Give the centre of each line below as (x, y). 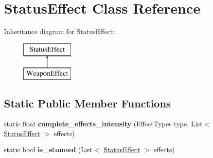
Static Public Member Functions (88, 103)
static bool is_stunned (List (48, 149)
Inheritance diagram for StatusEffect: (59, 31)
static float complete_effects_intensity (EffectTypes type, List (103, 124)
